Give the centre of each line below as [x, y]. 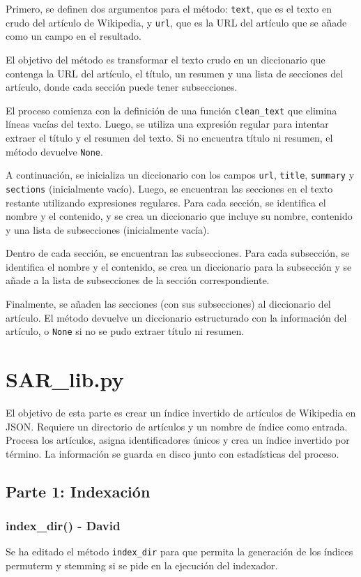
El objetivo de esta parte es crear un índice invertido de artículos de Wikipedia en [181, 413]
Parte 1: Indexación [78, 491]
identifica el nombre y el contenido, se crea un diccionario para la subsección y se [179, 266]
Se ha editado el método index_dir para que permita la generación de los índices [179, 552]
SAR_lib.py [65, 379]
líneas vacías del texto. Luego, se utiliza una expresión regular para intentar [167, 124]
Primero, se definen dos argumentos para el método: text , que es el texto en [169, 8]
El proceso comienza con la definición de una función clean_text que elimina [171, 110]
